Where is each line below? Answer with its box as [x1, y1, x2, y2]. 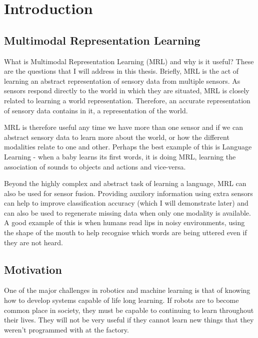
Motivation [4, 261, 62, 277]
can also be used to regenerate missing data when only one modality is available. [4, 207, 251, 218]
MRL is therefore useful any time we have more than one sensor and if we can [4, 122, 243, 132]
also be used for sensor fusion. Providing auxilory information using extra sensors [4, 188, 253, 198]
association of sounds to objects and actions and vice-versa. [4, 161, 186, 172]
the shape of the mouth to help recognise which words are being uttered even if [4, 227, 247, 238]
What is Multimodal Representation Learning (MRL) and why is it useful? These [4, 56, 254, 66]
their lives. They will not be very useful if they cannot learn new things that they [4, 314, 254, 325]
